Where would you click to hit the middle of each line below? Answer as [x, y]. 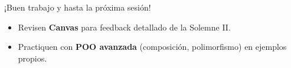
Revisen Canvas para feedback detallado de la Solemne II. [124, 27]
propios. [32, 58]
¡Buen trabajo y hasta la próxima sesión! [78, 7]
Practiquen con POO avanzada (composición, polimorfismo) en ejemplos [152, 47]
